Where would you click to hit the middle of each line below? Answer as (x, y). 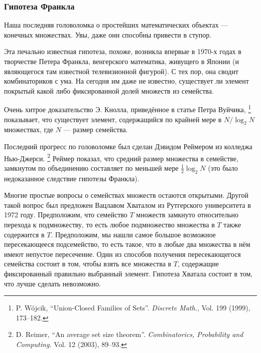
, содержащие (198, 264)
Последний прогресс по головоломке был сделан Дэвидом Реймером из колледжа (128, 146)
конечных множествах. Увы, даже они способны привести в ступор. (108, 34)
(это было (223, 167)
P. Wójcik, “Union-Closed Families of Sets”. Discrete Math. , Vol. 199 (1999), (133, 308)
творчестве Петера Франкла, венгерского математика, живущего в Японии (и (121, 61)
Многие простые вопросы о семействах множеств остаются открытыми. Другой (126, 195)
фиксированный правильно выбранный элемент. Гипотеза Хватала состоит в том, (128, 273)
